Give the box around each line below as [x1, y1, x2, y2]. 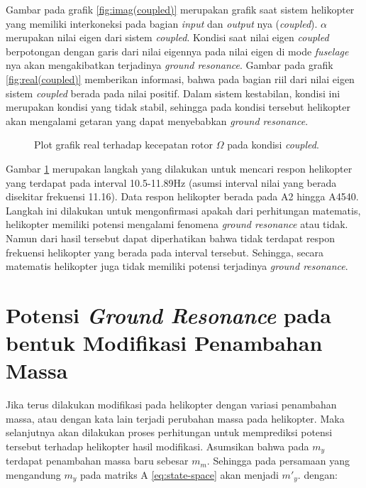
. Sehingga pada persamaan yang [206, 453, 350, 468]
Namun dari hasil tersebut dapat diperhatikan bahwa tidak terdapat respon [6, 230, 335, 245]
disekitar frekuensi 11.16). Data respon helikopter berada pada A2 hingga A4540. [6, 189, 359, 204]
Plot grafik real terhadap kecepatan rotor [34, 137, 213, 152]
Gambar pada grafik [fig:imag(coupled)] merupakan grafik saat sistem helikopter [6, 2, 355, 16]
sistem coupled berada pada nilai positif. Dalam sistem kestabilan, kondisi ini [6, 85, 340, 100]
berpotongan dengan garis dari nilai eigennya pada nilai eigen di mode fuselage [6, 43, 349, 58]
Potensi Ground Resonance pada [6, 300, 331, 330]
